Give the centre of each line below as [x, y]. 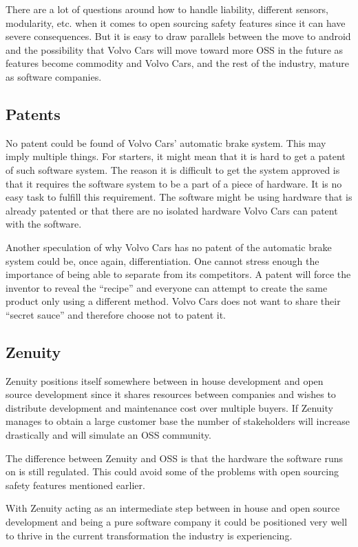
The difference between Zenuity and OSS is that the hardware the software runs [175, 458]
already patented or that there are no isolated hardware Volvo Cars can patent [172, 210]
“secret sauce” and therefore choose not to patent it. [116, 314]
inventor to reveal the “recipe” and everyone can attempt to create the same [167, 287]
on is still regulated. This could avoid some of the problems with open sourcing [172, 471]
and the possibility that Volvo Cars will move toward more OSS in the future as [175, 49]
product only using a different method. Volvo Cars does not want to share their [173, 301]
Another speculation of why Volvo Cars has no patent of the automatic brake [169, 247]
